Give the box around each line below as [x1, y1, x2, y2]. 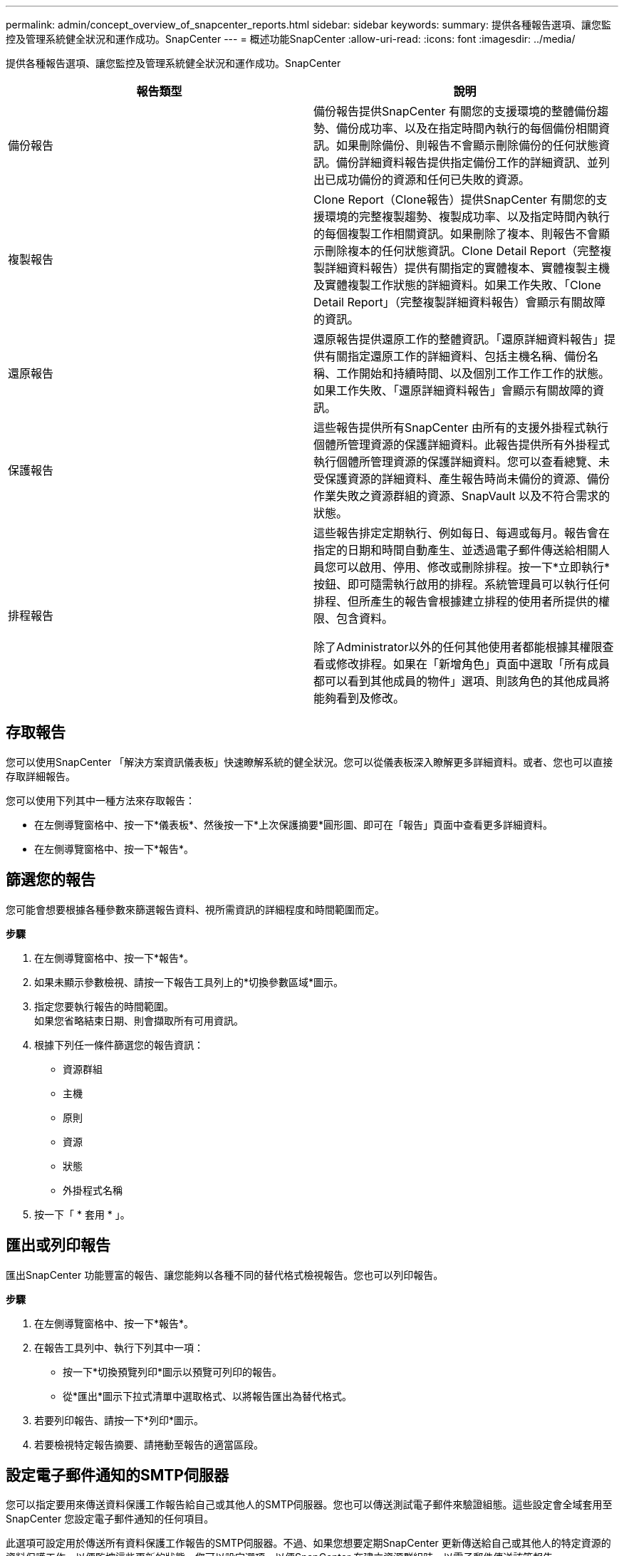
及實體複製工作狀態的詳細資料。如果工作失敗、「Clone [313, 278, 601, 292]
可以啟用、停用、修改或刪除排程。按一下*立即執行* [336, 560, 610, 574]
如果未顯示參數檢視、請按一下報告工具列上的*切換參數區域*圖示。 [34, 975, 344, 988]
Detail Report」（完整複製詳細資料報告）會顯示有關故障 [313, 295, 605, 309]
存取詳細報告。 [6, 769, 76, 782]
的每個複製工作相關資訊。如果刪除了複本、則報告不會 [313, 227, 599, 241]
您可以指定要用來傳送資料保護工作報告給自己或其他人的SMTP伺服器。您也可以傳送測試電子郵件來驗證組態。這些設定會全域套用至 [6, 1498, 613, 1511]
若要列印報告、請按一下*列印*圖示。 [34, 1414, 204, 1426]
